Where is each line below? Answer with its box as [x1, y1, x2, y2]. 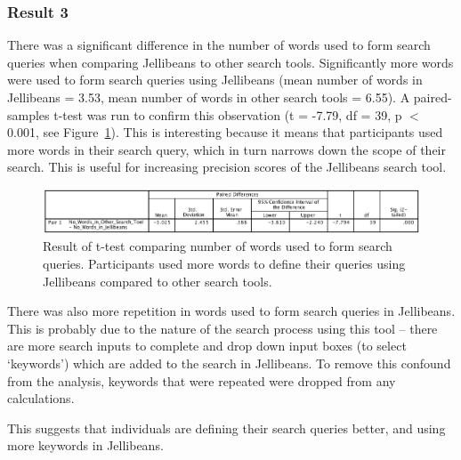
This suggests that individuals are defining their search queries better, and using [7, 418, 446, 437]
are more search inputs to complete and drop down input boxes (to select [7, 336, 407, 355]
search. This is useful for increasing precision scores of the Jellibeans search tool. [7, 157, 447, 176]
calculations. [7, 389, 75, 408]
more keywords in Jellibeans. [7, 436, 164, 455]
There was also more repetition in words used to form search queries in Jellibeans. [7, 302, 456, 320]
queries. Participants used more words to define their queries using [43, 254, 406, 273]
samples [7, 105, 50, 124]
